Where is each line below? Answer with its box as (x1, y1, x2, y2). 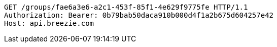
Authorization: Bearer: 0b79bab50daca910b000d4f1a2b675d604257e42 (4, 11, 274, 19)
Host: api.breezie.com (4, 19, 94, 27)
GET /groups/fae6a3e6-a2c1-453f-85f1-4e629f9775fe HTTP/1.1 (4, 3, 248, 11)
